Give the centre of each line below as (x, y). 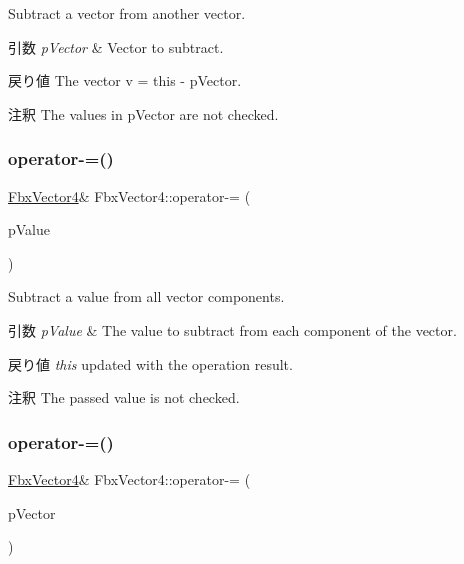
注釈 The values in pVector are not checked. (143, 113)
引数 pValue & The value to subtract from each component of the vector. (232, 329)
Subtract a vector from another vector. (127, 13)
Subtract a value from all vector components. (146, 296)
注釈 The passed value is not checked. (124, 397)
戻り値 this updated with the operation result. (150, 363)
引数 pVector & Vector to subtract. (116, 46)
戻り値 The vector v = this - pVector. (125, 80)
